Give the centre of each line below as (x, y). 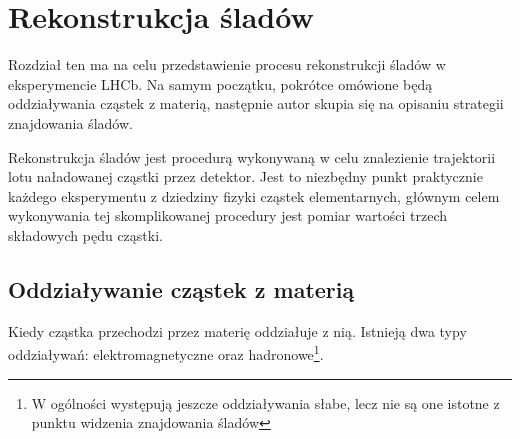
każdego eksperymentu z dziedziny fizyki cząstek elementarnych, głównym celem (254, 195)
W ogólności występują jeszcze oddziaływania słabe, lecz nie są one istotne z (265, 402)
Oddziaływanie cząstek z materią (181, 288)
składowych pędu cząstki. (85, 234)
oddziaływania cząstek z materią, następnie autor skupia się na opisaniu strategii (256, 103)
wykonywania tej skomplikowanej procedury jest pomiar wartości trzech (228, 215)
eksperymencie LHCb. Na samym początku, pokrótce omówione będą (220, 83)
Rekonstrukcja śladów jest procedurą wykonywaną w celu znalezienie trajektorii (252, 156)
